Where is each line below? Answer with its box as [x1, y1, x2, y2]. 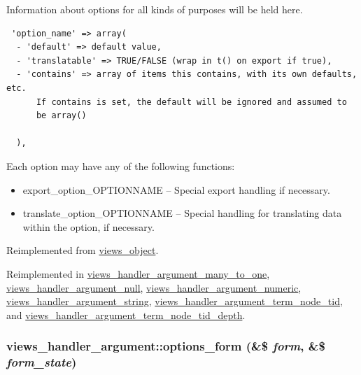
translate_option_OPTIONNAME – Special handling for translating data [22, 206, 342, 220]
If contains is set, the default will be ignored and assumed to [36, 97, 347, 107]
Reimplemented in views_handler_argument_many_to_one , [6, 266, 270, 281]
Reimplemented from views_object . [6, 243, 159, 257]
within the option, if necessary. [22, 219, 155, 234]
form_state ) [6, 353, 77, 371]
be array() [36, 111, 87, 121]
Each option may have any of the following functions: [6, 158, 235, 173]
